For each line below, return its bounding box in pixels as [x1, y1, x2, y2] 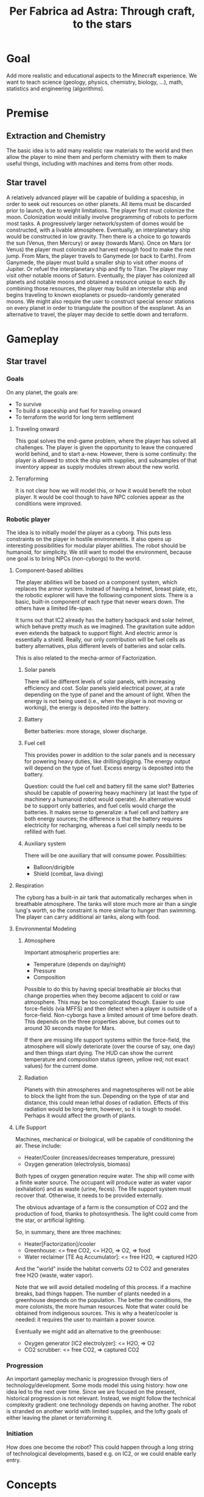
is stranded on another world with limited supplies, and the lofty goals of [6, 1408, 188, 1415]
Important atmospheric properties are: [24, 949, 121, 956]
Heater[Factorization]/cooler [24, 1240, 96, 1248]
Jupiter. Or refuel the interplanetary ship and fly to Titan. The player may [6, 265, 188, 273]
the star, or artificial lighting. [15, 1216, 86, 1224]
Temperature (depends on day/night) [33, 960, 126, 968]
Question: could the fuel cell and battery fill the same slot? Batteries [24, 782, 195, 790]
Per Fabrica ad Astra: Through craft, [9, 4, 196, 18]
